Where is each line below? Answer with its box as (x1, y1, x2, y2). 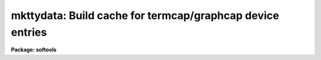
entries (11, 26, 47, 39)
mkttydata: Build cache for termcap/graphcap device (11, 9, 279, 22)
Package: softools (11, 46, 56, 53)
